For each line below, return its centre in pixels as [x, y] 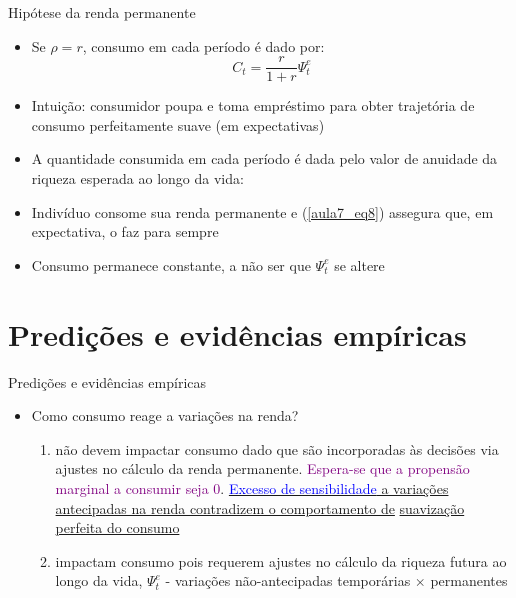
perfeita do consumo [117, 527]
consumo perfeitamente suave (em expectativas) [178, 124]
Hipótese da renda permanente [102, 12]
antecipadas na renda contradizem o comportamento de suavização [260, 507]
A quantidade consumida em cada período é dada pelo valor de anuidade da [264, 158]
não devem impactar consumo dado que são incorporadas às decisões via [277, 448]
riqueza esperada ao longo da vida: [137, 178]
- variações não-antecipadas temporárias [288, 580]
